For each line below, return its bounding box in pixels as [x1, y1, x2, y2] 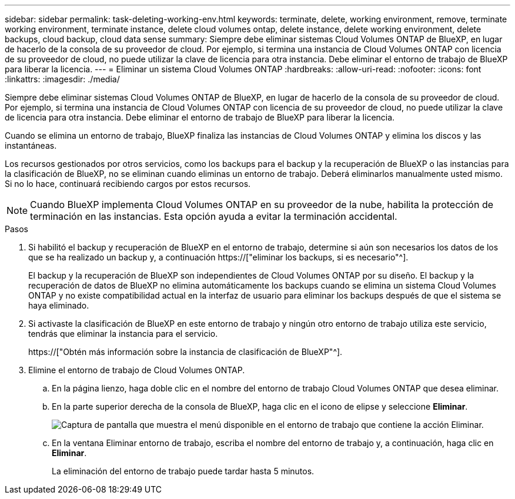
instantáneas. [5, 140, 57, 150]
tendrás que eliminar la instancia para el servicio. [28, 329, 218, 339]
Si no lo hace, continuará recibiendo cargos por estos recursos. [5, 179, 251, 189]
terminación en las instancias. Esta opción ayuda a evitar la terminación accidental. [30, 210, 397, 222]
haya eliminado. [28, 300, 89, 310]
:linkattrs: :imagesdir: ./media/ [5, 74, 120, 84]
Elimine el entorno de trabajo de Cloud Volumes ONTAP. [28, 365, 245, 375]
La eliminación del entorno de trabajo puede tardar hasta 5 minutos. [52, 466, 315, 476]
